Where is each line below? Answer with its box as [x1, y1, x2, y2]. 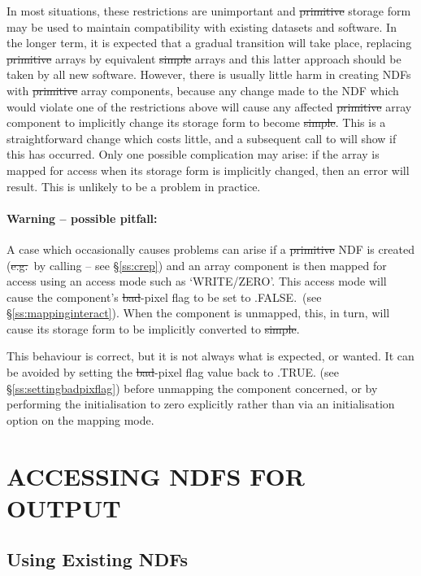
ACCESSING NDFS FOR [7, 459, 305, 492]
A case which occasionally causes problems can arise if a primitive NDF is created [7, 240, 414, 257]
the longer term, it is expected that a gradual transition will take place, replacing [7, 34, 412, 51]
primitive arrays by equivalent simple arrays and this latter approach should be [7, 50, 401, 67]
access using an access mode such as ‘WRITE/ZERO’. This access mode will [7, 273, 387, 290]
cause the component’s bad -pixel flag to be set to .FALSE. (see [7, 288, 322, 305]
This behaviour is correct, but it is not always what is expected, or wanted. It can [7, 347, 414, 364]
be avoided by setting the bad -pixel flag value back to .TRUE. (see [7, 364, 339, 381]
